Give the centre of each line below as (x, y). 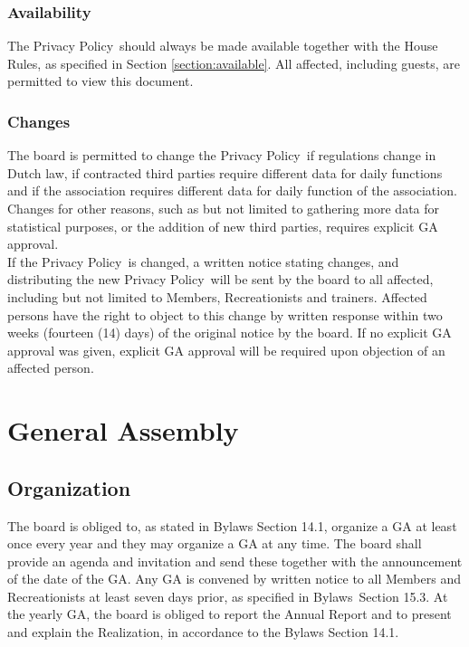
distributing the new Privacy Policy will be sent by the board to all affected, (220, 279)
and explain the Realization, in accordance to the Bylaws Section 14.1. (203, 632)
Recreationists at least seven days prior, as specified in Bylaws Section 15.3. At (228, 596)
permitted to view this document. (100, 81)
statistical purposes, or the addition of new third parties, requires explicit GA (223, 226)
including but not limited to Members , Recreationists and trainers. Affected (217, 296)
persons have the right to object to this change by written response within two (225, 314)
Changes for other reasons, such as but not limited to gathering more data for (224, 208)
